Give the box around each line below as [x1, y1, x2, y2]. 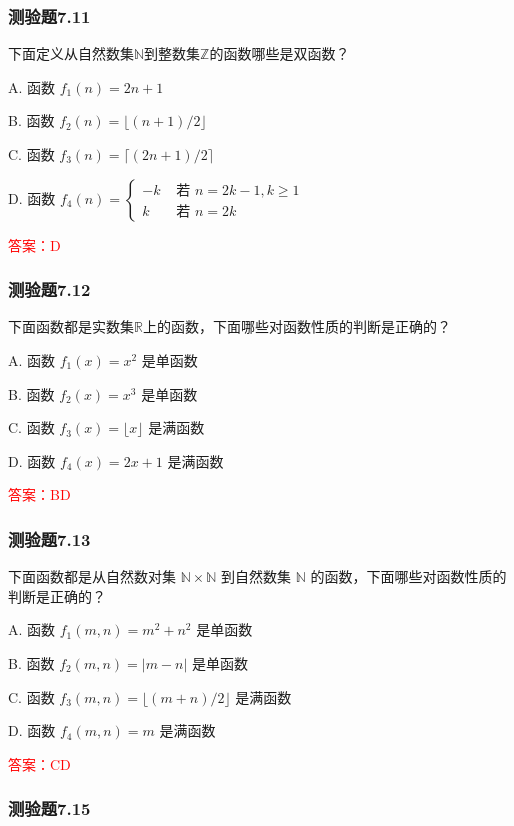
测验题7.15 [8, 796, 91, 821]
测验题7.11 [8, 3, 91, 28]
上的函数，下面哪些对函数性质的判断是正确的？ [142, 316, 451, 337]
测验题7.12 [8, 277, 91, 302]
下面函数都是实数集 [8, 316, 134, 337]
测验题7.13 [8, 526, 91, 551]
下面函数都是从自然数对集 [8, 566, 176, 587]
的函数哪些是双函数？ [209, 43, 350, 64]
